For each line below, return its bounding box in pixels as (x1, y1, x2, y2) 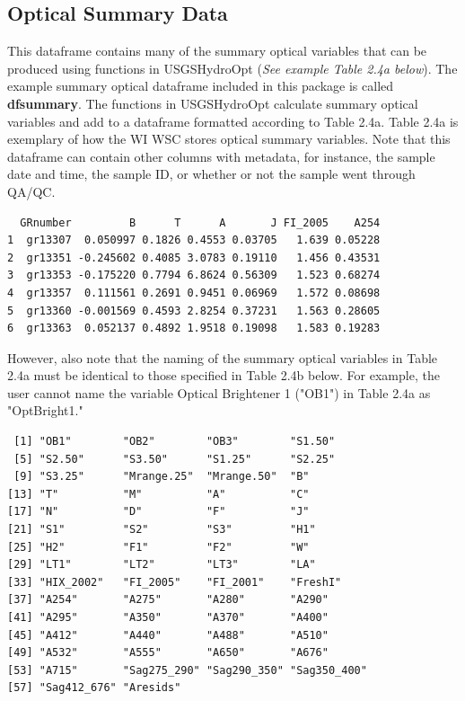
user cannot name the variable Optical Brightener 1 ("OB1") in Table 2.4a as (7, 383, 431, 402)
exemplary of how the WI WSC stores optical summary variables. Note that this (7, 129, 451, 148)
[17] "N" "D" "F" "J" (7, 505, 310, 519)
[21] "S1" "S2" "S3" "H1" (7, 523, 316, 537)
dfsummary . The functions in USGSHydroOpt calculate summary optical (7, 93, 418, 112)
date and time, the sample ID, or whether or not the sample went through (7, 164, 416, 183)
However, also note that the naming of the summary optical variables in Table (7, 348, 438, 367)
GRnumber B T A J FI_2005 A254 (20, 216, 381, 229)
